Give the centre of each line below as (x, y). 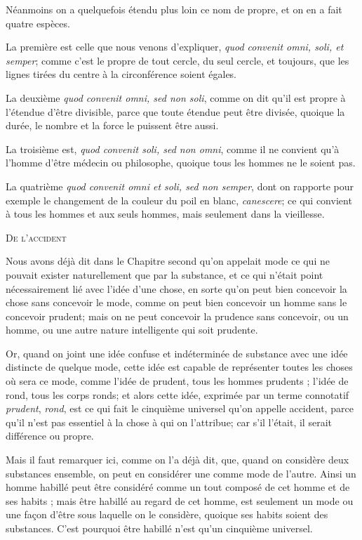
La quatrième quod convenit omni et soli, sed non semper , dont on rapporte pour (180, 186)
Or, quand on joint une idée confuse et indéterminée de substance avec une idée (177, 353)
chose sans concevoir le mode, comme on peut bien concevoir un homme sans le (176, 302)
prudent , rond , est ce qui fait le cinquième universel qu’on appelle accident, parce (180, 408)
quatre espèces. (38, 23)
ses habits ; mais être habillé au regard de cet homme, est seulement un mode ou (180, 500)
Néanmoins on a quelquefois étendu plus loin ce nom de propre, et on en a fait (174, 9)
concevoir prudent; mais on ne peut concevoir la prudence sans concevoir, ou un (177, 316)
